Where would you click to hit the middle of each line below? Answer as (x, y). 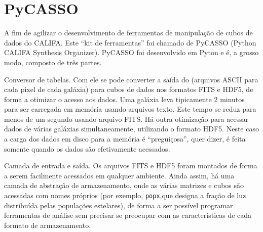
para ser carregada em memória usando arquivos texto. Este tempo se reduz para (130, 109)
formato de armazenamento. (48, 225)
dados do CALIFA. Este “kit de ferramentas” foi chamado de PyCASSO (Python (130, 42)
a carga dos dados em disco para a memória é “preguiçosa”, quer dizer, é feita (125, 139)
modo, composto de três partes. (53, 62)
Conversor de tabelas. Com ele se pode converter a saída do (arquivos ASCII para (131, 79)
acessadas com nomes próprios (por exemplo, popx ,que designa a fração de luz (125, 195)
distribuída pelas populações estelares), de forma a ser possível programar (119, 205)
